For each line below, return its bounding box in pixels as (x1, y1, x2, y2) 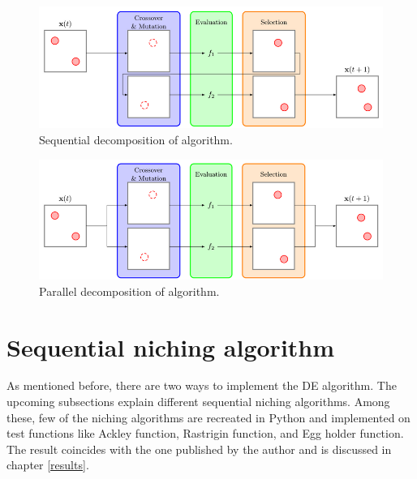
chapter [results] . (6, 456, 89, 473)
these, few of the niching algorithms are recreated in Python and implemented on (6, 408, 411, 426)
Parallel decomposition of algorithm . (39, 282, 220, 299)
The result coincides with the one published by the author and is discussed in (6, 440, 392, 457)
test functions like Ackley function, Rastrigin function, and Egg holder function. (6, 425, 404, 442)
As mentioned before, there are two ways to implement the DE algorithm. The (6, 377, 397, 394)
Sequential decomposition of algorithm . (39, 130, 233, 148)
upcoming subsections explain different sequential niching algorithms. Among (6, 393, 390, 410)
